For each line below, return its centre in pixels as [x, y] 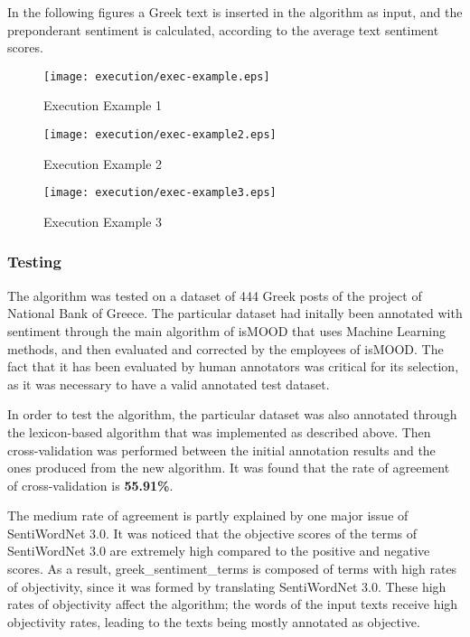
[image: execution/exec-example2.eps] [160, 135]
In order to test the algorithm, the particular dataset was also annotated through [232, 414]
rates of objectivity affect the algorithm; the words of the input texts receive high [233, 604]
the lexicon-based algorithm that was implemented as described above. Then [219, 431]
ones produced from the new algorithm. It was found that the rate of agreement [229, 468]
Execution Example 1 [103, 105]
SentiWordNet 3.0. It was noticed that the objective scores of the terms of [212, 533]
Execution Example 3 [103, 221]
